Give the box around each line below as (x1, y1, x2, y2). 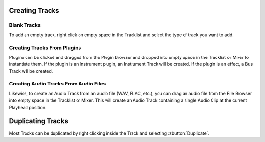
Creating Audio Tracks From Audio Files (9, 80, 106, 87)
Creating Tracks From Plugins (9, 44, 81, 51)
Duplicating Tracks (9, 117, 68, 125)
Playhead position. (9, 104, 47, 110)
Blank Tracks (9, 22, 41, 28)
